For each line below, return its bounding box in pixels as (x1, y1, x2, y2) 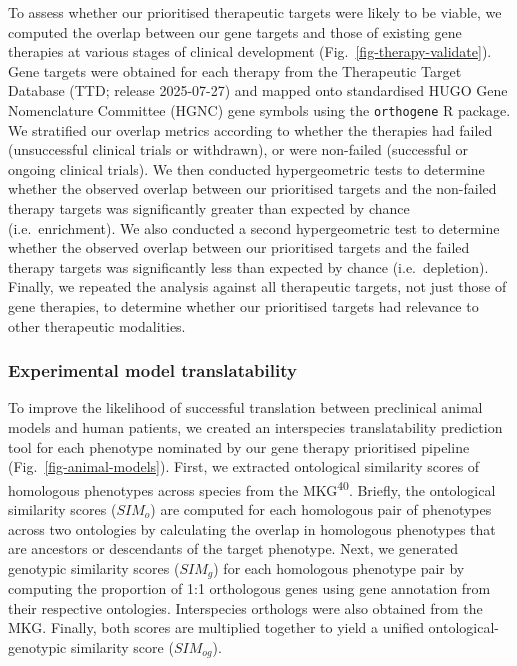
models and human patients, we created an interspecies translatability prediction (8, 416, 503, 437)
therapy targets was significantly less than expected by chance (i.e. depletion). (8, 256, 489, 277)
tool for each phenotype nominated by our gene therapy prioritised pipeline (8, 436, 470, 457)
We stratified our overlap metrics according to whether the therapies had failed (8, 119, 493, 140)
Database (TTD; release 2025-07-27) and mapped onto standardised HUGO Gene (8, 80, 508, 101)
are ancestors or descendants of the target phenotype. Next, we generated (8, 538, 459, 559)
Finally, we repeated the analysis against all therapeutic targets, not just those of (8, 276, 507, 297)
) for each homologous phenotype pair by (213, 557, 465, 578)
